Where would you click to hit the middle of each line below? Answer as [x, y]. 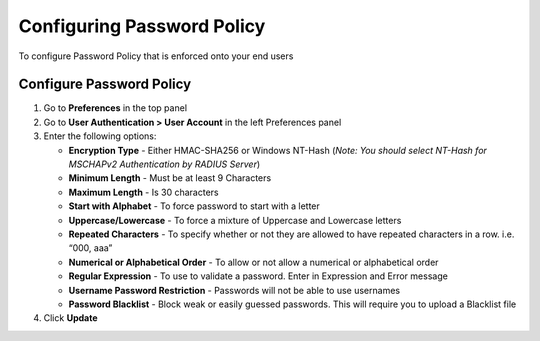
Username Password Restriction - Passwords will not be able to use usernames [234, 290]
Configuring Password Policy [142, 26]
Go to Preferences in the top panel [115, 108]
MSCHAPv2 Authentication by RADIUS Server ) [164, 164]
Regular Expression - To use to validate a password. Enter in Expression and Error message [258, 276]
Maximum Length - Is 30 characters [143, 192]
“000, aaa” [90, 248]
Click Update [70, 318]
